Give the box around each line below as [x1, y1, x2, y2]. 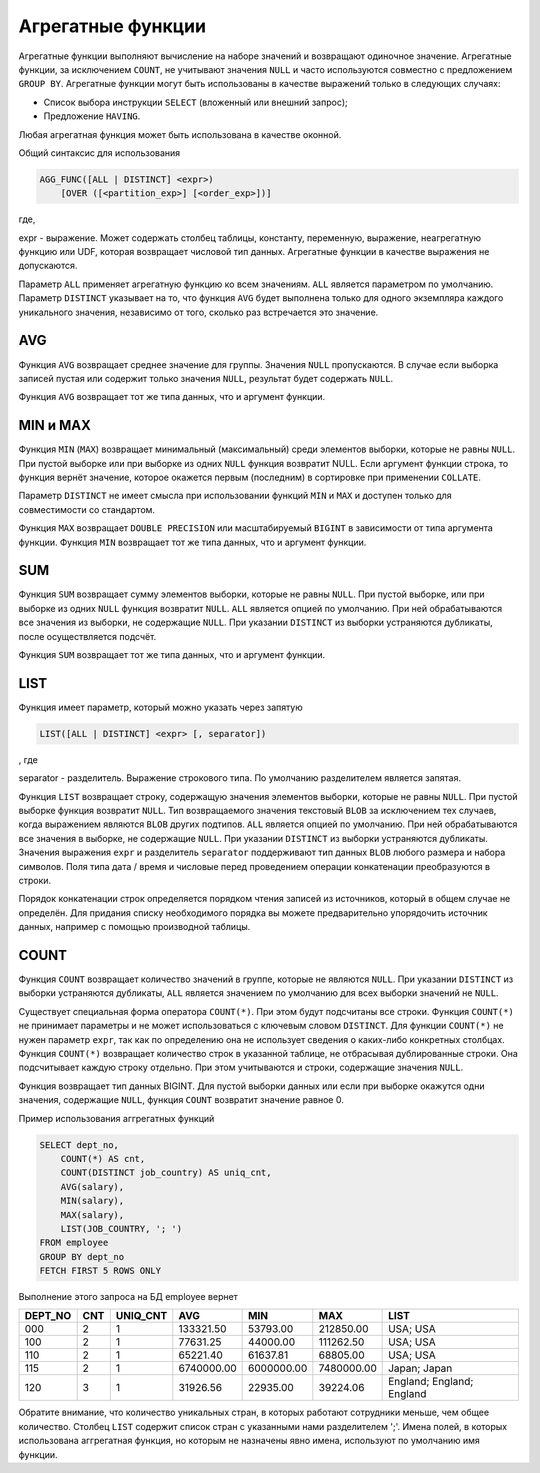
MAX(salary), [60, 1209, 125, 1220]
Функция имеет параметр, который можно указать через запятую [18, 701, 304, 713]
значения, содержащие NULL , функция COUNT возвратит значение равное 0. [18, 1094, 344, 1106]
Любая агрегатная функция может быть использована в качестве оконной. [18, 128, 342, 140]
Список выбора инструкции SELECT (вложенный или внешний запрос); [43, 96, 349, 108]
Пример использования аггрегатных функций [18, 1112, 215, 1124]
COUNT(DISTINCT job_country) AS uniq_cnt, [60, 1167, 272, 1179]
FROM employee [39, 1237, 109, 1249]
